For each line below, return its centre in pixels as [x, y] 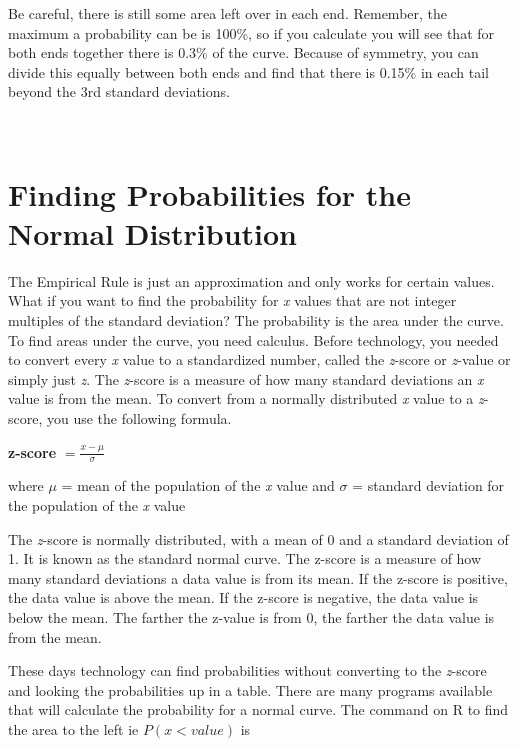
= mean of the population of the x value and [198, 485]
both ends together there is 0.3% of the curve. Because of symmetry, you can [243, 52]
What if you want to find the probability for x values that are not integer [232, 300]
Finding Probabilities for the [209, 193]
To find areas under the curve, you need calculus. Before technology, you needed [253, 339]
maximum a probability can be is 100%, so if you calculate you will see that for [251, 32]
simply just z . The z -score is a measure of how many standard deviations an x [246, 378]
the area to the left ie [73, 728]
